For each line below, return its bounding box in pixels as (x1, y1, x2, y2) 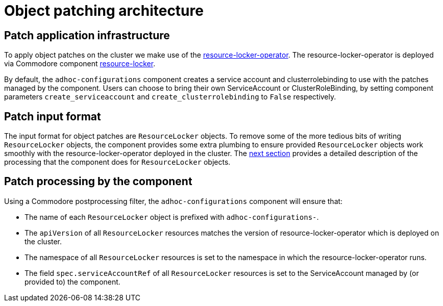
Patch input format (4, 110, 101, 123)
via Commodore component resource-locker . (4, 59, 156, 68)
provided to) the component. (24, 277, 120, 286)
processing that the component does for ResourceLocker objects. (4, 158, 231, 167)
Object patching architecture (4, 2, 204, 19)
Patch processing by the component (4, 175, 192, 188)
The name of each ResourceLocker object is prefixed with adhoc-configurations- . (24, 212, 319, 221)
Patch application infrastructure (4, 29, 170, 42)
